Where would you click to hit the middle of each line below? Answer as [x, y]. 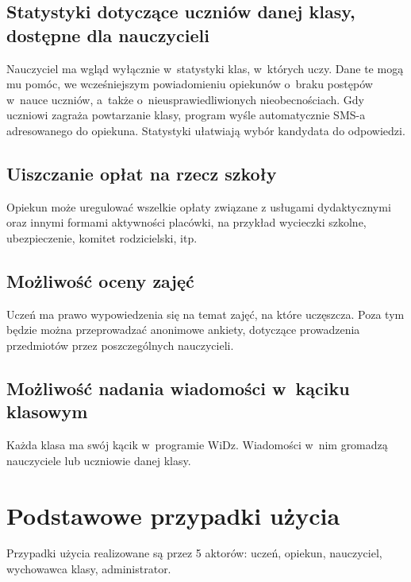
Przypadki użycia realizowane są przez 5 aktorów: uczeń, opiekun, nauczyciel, [194, 553]
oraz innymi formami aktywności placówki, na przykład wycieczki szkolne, [186, 222]
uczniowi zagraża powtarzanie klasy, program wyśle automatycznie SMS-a [186, 115]
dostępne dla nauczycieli [108, 35]
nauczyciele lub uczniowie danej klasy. [99, 460]
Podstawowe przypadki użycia [173, 515]
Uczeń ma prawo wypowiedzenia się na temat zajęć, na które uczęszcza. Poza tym [205, 314]
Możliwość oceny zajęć [100, 280]
